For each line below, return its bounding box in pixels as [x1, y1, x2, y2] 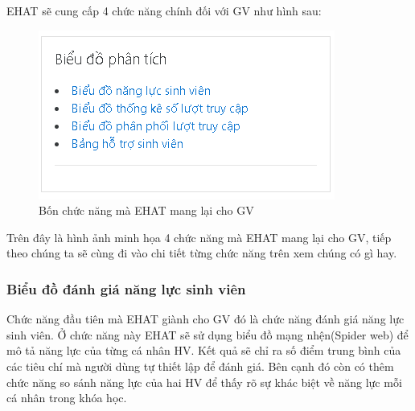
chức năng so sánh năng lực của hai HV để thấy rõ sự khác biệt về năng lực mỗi [6, 373, 402, 390]
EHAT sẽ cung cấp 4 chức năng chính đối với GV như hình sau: [6, 2, 322, 18]
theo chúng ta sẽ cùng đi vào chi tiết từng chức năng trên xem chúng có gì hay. [6, 245, 397, 261]
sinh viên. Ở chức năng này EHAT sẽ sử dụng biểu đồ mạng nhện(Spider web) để [6, 326, 409, 343]
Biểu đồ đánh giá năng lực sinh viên [6, 278, 246, 298]
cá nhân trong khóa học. [6, 389, 127, 406]
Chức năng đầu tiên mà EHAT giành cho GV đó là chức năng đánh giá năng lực [6, 310, 405, 327]
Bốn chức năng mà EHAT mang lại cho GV [39, 202, 254, 219]
